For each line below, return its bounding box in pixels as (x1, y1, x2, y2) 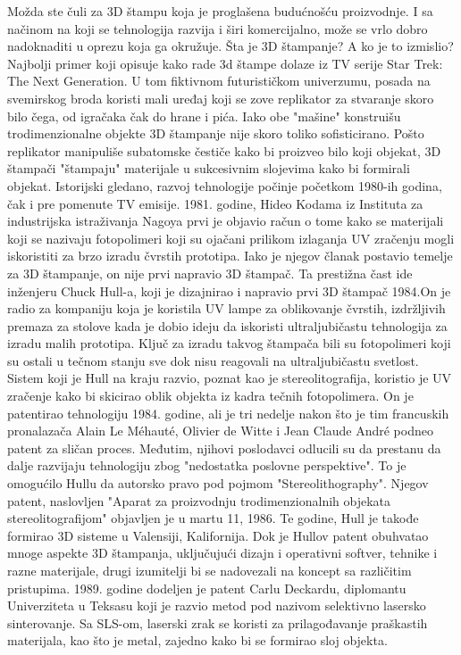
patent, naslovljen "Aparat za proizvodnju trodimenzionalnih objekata (7, 491, 391, 510)
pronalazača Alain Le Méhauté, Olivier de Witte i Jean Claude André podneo (7, 421, 433, 440)
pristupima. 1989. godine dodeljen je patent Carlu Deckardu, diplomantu (7, 578, 407, 597)
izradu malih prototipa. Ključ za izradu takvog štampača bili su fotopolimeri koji (7, 334, 451, 352)
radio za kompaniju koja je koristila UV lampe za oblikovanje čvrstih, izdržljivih (7, 299, 446, 318)
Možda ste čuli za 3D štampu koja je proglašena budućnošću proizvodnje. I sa (7, 2, 433, 20)
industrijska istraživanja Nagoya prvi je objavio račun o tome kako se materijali (7, 211, 444, 230)
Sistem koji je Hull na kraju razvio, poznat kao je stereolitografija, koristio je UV (7, 369, 452, 387)
